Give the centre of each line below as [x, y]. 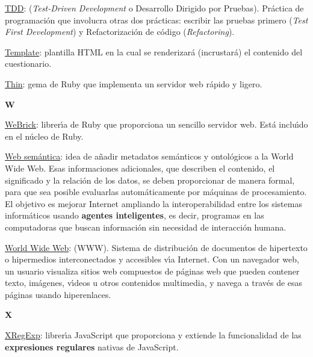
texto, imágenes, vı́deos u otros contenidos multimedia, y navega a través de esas [154, 283]
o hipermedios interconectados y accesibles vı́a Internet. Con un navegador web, [152, 259]
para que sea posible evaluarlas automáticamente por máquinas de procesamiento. [156, 192]
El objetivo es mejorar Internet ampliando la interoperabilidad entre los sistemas [153, 203]
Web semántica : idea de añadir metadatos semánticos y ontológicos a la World [149, 156]
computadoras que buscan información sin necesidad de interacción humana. [146, 227]
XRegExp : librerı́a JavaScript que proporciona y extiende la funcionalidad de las [153, 335]
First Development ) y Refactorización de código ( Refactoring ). [120, 32]
